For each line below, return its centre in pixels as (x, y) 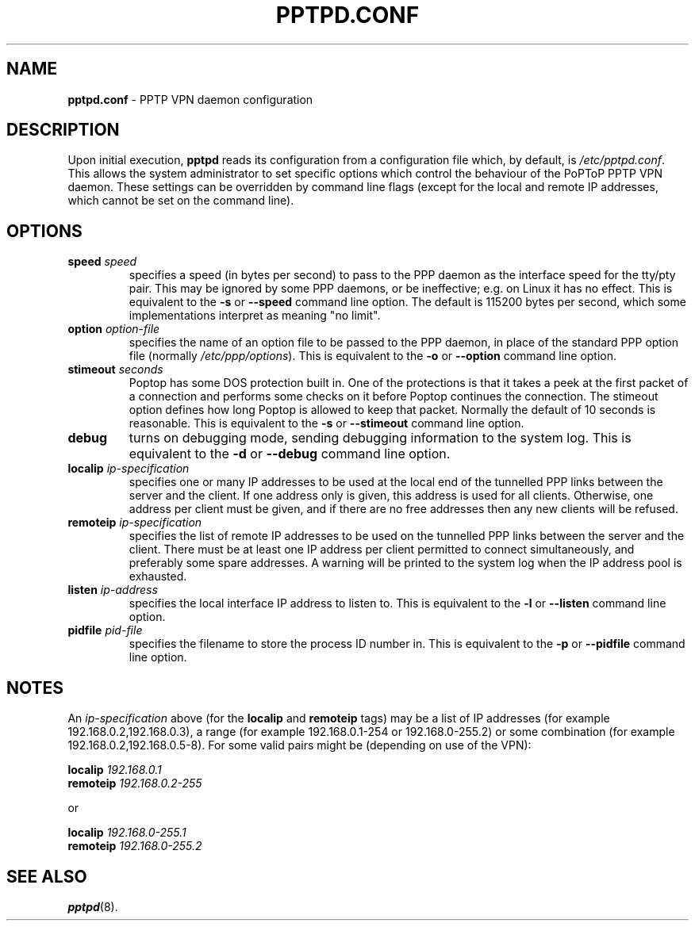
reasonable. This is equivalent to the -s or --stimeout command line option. (326, 423)
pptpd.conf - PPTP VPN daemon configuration (190, 99)
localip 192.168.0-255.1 (127, 833)
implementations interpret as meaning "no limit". (255, 316)
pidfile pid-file (105, 630)
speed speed (102, 262)
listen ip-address (113, 590)
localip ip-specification (129, 469)
